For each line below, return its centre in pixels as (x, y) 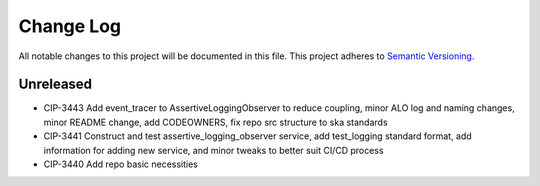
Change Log (70, 26)
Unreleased (55, 84)
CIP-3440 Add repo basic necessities (121, 164)
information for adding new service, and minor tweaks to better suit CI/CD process (213, 150)
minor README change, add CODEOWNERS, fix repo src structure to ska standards (216, 122)
